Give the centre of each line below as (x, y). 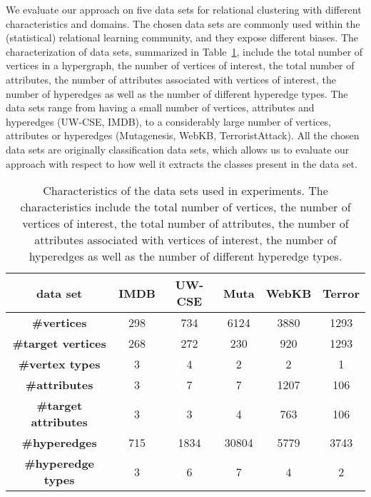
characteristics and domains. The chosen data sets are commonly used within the (183, 23)
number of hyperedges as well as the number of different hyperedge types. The (177, 93)
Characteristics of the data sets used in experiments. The (185, 191)
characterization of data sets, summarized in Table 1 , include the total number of (184, 51)
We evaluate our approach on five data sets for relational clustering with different (184, 9)
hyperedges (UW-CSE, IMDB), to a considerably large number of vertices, (169, 121)
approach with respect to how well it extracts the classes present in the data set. (182, 163)
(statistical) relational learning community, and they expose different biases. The (182, 37)
